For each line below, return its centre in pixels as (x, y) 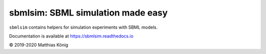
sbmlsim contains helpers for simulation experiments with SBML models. (83, 27)
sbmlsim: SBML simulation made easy (88, 13)
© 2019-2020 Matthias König (39, 45)
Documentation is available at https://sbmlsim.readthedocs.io (71, 36)
